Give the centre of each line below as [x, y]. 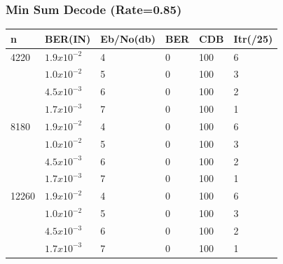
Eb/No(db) [128, 38]
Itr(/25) [253, 38]
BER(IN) [68, 38]
